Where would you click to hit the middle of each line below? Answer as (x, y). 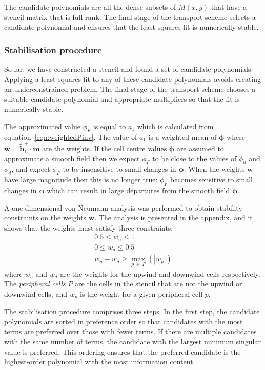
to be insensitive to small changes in (119, 169)
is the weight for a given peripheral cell (141, 293)
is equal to (109, 126)
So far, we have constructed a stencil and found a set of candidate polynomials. (129, 69)
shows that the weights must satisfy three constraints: (89, 227)
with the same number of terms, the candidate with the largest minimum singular (132, 342)
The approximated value (42, 126)
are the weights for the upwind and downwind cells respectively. (160, 273)
